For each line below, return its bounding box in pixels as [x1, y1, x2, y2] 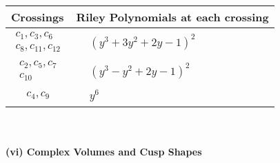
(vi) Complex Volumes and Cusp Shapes [6, 144, 202, 159]
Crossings [11, 9, 64, 25]
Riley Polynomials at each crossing [76, 9, 269, 25]
